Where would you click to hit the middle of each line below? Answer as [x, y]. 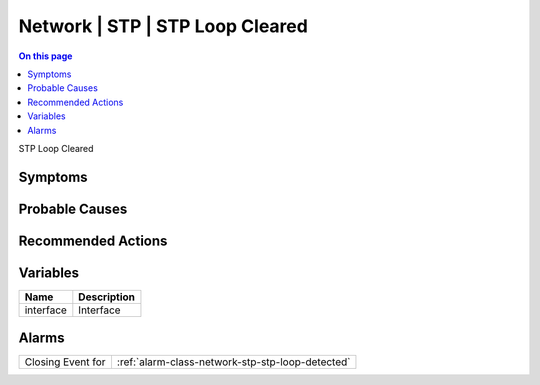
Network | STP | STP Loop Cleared [163, 26]
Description [106, 297]
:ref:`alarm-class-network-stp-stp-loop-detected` [233, 362]
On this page [45, 56]
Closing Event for [65, 362]
